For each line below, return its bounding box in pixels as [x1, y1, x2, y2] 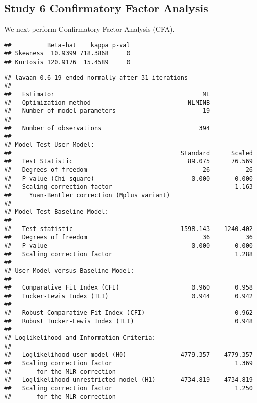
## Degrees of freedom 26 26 [4, 166, 253, 174]
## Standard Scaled [4, 149, 253, 157]
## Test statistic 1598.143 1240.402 [4, 225, 253, 233]
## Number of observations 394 [4, 124, 210, 132]
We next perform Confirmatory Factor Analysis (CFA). [4, 24, 175, 34]
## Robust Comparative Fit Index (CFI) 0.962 [4, 309, 253, 317]
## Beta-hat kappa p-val [4, 41, 131, 49]
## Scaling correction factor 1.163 [4, 183, 253, 191]
